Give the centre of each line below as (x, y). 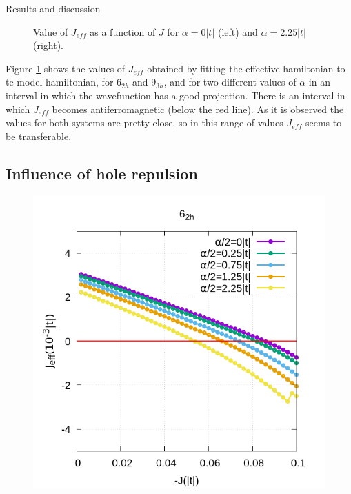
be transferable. (39, 136)
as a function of (123, 31)
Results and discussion (53, 8)
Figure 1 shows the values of (66, 68)
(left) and (238, 31)
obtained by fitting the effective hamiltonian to (246, 68)
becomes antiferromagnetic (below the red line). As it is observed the (198, 109)
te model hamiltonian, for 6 (64, 82)
